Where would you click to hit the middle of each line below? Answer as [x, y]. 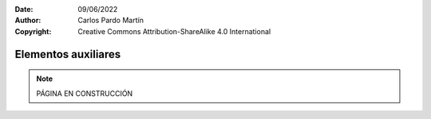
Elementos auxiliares [68, 54]
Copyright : [33, 31]
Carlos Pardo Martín [111, 21]
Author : [28, 21]
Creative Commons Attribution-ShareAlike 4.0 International [174, 31]
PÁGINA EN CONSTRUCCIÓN [85, 93]
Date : [24, 9]
